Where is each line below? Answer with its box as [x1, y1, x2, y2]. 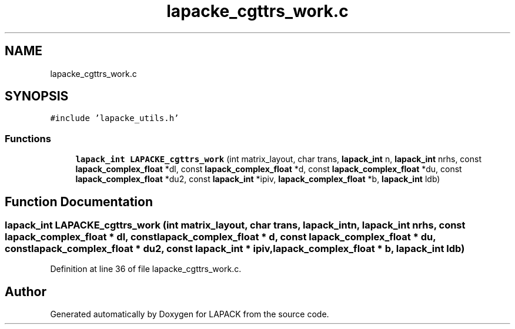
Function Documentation [5, 194, 153, 209]
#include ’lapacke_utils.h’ [50, 113, 179, 123]
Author [5, 284, 46, 299]
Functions [5, 132, 51, 145]
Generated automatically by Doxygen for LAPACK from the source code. [50, 309, 329, 320]
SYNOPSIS [5, 89, 69, 104]
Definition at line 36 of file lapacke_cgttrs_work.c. [50, 264, 242, 274]
